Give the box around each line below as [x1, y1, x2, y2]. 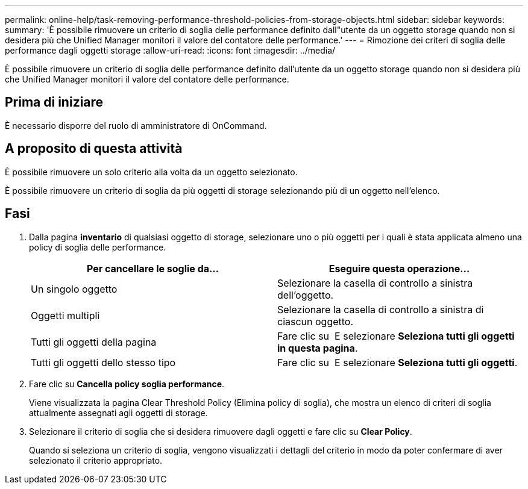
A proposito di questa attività [5, 141, 183, 157]
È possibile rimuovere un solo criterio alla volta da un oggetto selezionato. [5, 166, 298, 177]
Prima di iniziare [5, 95, 104, 110]
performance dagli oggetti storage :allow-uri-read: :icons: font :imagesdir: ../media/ [5, 45, 336, 55]
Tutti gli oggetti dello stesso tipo [31, 356, 176, 369]
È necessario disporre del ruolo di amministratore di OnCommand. [5, 120, 267, 131]
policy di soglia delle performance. [29, 241, 166, 252]
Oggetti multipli [31, 309, 100, 322]
